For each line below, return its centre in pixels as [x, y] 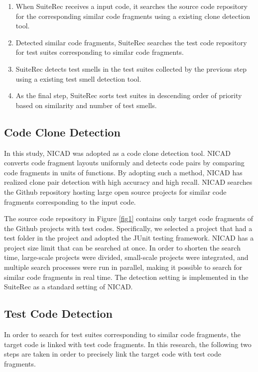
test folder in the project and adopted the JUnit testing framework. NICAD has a [129, 238]
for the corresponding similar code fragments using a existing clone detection [133, 16]
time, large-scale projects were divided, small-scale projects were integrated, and [126, 257]
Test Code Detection [58, 313]
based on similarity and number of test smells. [86, 105]
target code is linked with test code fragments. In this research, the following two [128, 344]
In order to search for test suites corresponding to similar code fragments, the [122, 334]
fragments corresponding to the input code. [70, 201]
